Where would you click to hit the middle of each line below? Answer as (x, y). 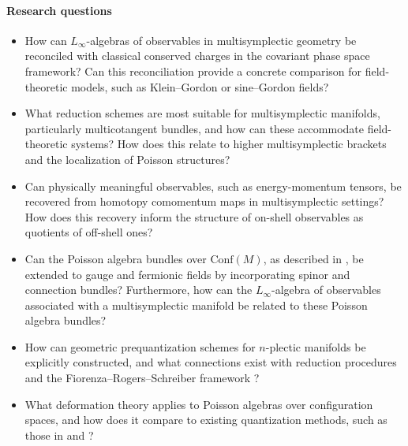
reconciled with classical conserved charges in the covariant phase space (197, 56)
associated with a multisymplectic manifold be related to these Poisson (196, 305)
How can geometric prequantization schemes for (140, 346)
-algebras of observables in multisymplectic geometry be (221, 40)
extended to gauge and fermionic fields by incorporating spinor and (187, 274)
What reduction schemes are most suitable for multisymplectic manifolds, (202, 113)
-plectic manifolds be (316, 346)
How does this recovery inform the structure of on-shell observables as (194, 216)
